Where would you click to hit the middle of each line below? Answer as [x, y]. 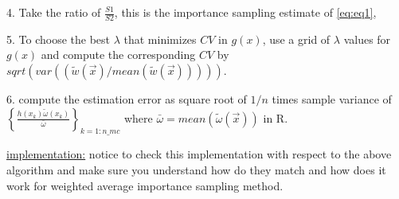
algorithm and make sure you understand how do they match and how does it [196, 170]
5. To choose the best [59, 39]
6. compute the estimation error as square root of [127, 99]
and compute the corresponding [118, 55]
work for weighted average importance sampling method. [145, 185]
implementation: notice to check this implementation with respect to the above [199, 154]
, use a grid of [296, 39]
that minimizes [160, 39]
